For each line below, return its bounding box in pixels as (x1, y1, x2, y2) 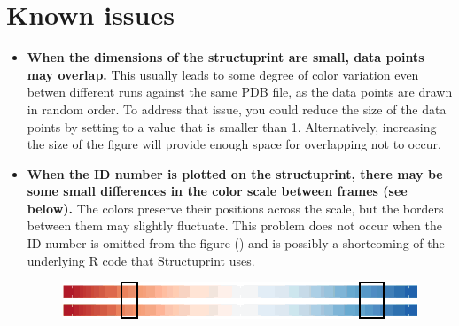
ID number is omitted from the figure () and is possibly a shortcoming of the (27, 234, 445, 252)
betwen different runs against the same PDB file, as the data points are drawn (27, 82, 453, 101)
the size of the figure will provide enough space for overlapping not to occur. (27, 135, 441, 153)
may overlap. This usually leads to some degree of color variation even (27, 65, 419, 83)
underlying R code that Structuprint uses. (27, 251, 255, 269)
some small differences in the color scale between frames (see (27, 182, 408, 200)
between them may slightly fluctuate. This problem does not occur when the (27, 216, 442, 235)
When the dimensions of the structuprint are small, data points (27, 48, 424, 66)
